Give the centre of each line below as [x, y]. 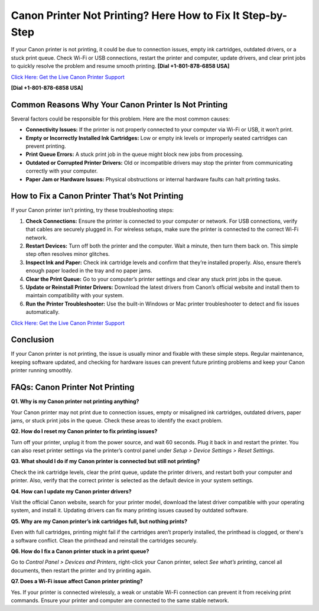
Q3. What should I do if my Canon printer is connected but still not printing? [105, 461]
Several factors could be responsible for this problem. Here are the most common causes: [121, 119]
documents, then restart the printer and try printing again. [81, 570]
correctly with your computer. [62, 171]
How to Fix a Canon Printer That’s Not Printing [97, 196]
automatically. [43, 312]
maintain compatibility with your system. [75, 295]
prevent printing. [46, 146]
